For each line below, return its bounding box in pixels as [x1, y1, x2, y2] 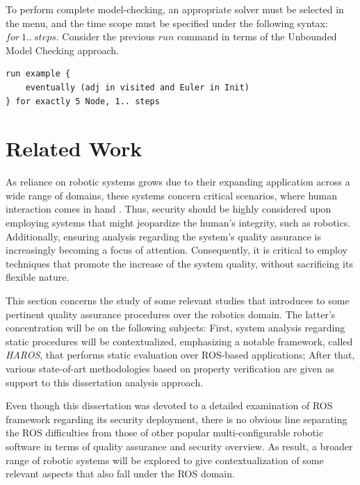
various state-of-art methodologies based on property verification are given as [6, 361, 334, 375]
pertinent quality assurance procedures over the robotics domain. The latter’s [6, 306, 336, 321]
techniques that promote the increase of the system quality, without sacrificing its [6, 256, 353, 270]
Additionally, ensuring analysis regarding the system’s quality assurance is [6, 229, 321, 243]
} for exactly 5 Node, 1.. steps [6, 96, 160, 106]
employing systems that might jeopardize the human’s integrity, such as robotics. [6, 215, 351, 230]
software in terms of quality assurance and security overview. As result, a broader [6, 438, 353, 453]
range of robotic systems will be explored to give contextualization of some [6, 452, 324, 467]
